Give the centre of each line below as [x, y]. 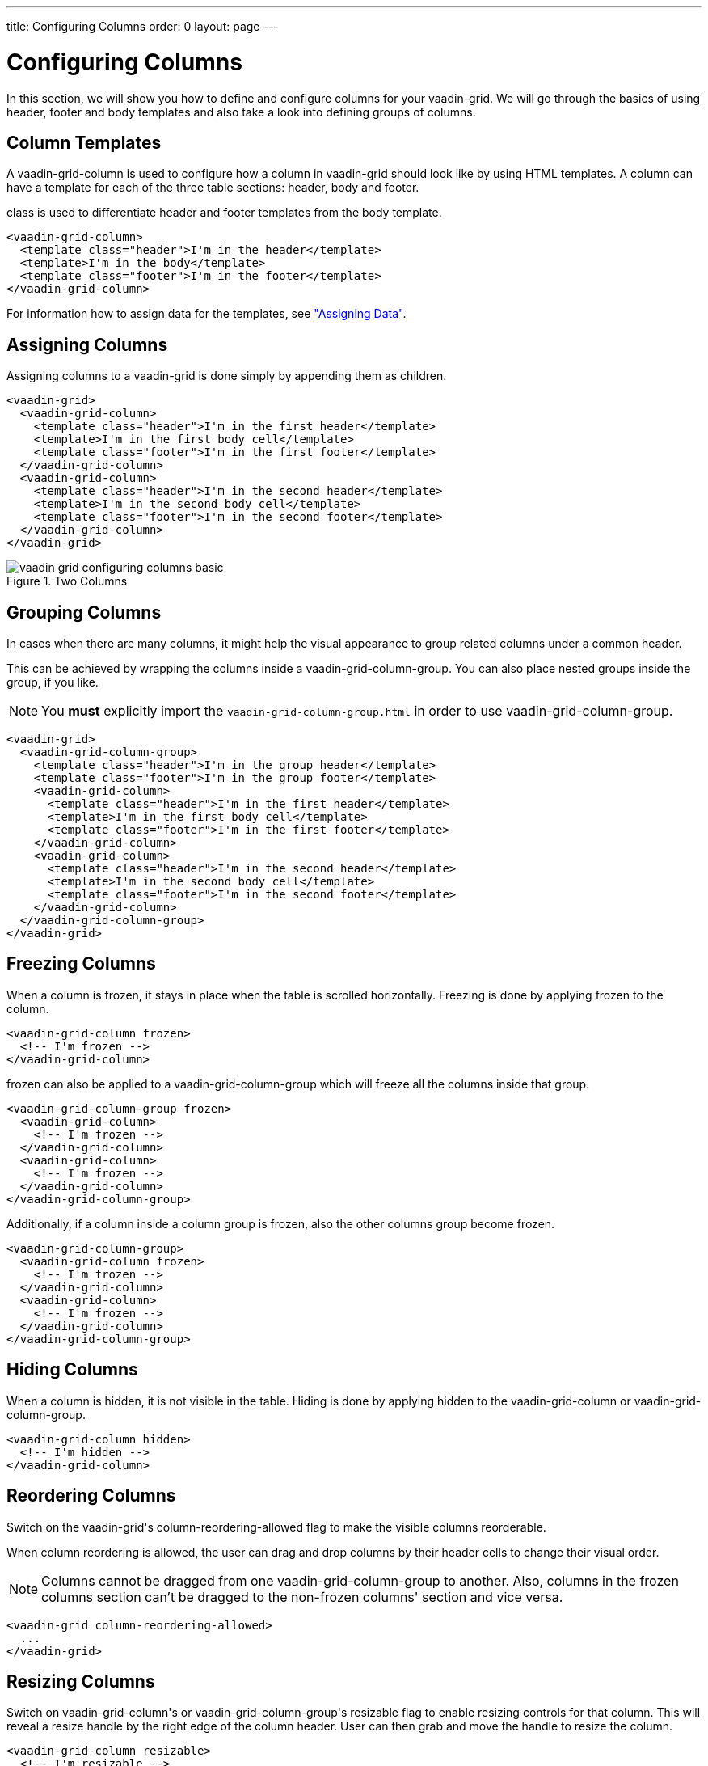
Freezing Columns [81, 964]
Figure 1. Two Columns [67, 581]
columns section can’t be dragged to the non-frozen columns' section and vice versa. [302, 1597]
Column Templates [84, 142]
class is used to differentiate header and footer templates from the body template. [224, 213]
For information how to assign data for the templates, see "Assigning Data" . [206, 314]
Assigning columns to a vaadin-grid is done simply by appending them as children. [227, 376]
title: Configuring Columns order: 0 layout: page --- [143, 26]
